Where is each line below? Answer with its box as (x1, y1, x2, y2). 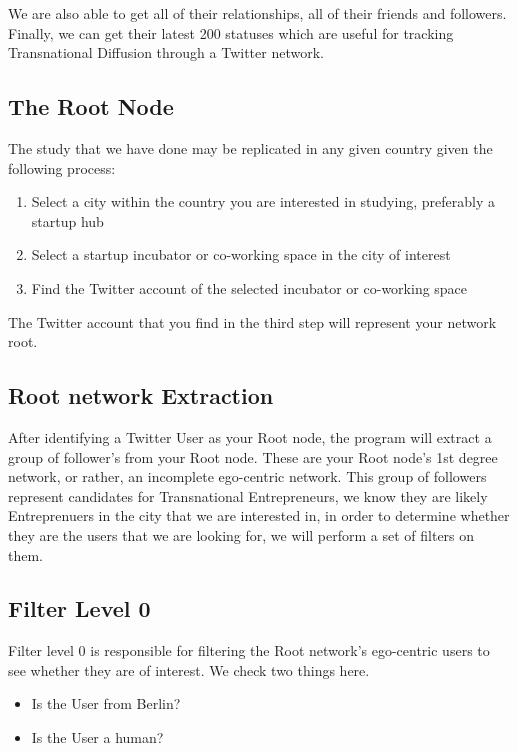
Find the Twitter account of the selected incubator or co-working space (31, 277, 468, 298)
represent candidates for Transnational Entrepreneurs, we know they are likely (8, 485, 488, 506)
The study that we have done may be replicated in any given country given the (8, 137, 493, 158)
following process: (8, 157, 116, 178)
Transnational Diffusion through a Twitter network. (8, 42, 324, 63)
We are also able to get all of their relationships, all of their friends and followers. (8, 3, 507, 23)
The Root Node (8, 91, 174, 122)
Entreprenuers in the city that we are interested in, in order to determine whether (8, 505, 510, 526)
